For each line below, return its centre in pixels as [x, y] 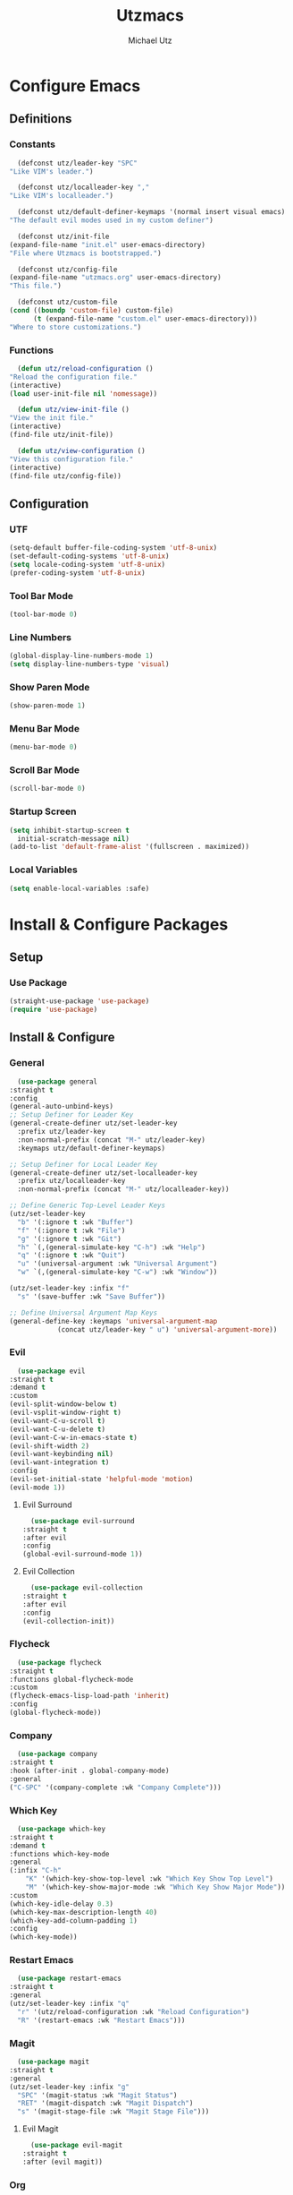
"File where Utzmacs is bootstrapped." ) [86, 253]
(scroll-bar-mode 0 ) [48, 789]
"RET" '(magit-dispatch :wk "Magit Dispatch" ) [105, 2104]
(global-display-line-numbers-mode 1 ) [81, 656]
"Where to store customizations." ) [75, 327]
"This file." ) [36, 286]
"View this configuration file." [71, 459]
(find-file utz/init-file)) [62, 435]
